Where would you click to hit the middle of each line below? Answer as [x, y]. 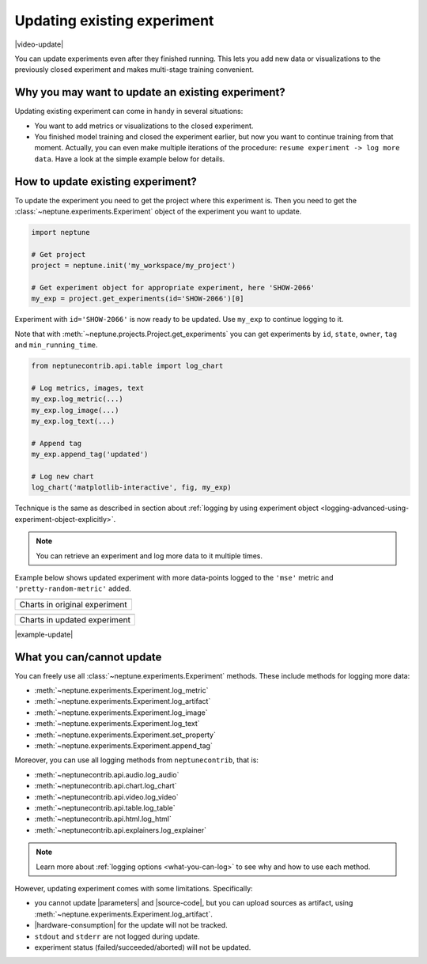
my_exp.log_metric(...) [77, 399]
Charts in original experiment [74, 604]
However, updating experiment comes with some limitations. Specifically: [134, 888]
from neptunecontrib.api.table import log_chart [127, 366]
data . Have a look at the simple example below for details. [130, 159]
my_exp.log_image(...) [75, 410]
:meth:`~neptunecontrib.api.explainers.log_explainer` [121, 830]
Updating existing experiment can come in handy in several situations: [129, 112]
